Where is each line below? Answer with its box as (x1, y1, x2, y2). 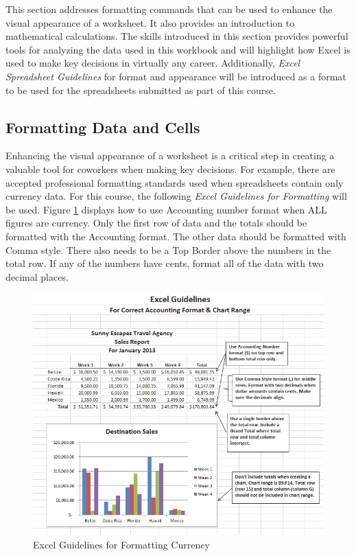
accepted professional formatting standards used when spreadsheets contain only (5, 175, 344, 189)
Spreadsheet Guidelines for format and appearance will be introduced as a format (5, 69, 346, 83)
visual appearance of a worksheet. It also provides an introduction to (5, 15, 295, 30)
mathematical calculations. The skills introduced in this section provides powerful (5, 29, 348, 43)
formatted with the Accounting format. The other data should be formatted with (5, 229, 346, 243)
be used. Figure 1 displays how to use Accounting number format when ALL (5, 202, 327, 216)
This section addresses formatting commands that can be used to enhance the (5, 2, 333, 16)
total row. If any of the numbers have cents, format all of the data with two (5, 256, 324, 270)
